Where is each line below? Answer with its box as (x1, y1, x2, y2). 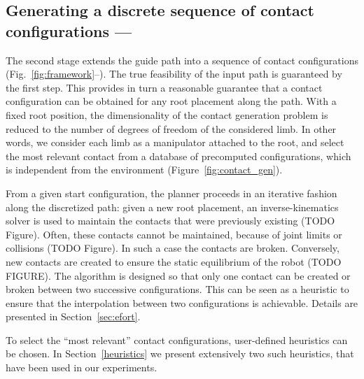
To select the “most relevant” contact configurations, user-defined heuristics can (6, 332, 348, 347)
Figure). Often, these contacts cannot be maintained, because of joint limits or (6, 227, 342, 241)
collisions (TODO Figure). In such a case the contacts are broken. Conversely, (6, 241, 339, 255)
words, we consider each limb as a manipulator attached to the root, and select (6, 135, 344, 150)
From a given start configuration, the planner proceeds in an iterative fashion (6, 185, 337, 200)
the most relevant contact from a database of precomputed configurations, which (6, 148, 351, 163)
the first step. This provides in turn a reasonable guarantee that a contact (6, 80, 323, 94)
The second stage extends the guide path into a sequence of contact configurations (6, 52, 358, 67)
